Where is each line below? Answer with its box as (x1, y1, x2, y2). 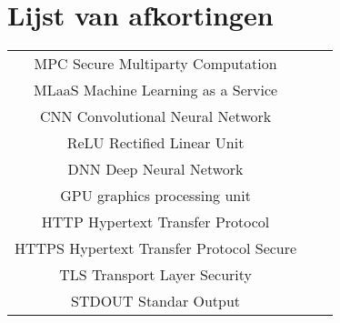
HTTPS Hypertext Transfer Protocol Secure (15, 237, 297, 259)
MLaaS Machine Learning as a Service (33, 79, 278, 101)
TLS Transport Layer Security (59, 264, 252, 286)
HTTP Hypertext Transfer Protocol (41, 211, 270, 233)
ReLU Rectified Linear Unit (66, 132, 245, 154)
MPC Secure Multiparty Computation (34, 53, 277, 75)
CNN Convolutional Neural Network (39, 106, 272, 127)
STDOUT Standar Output (71, 290, 241, 312)
